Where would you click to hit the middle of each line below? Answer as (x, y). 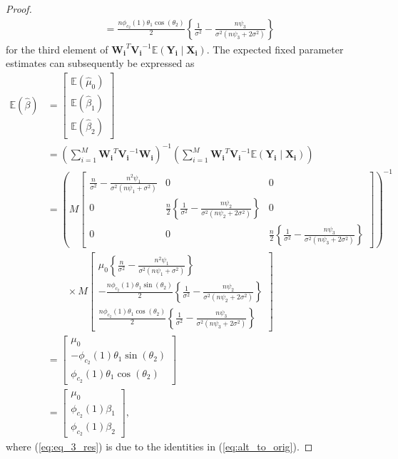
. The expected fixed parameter (275, 49)
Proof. (19, 9)
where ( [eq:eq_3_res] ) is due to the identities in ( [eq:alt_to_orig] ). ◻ (159, 447)
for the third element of (57, 49)
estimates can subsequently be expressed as (100, 63)
